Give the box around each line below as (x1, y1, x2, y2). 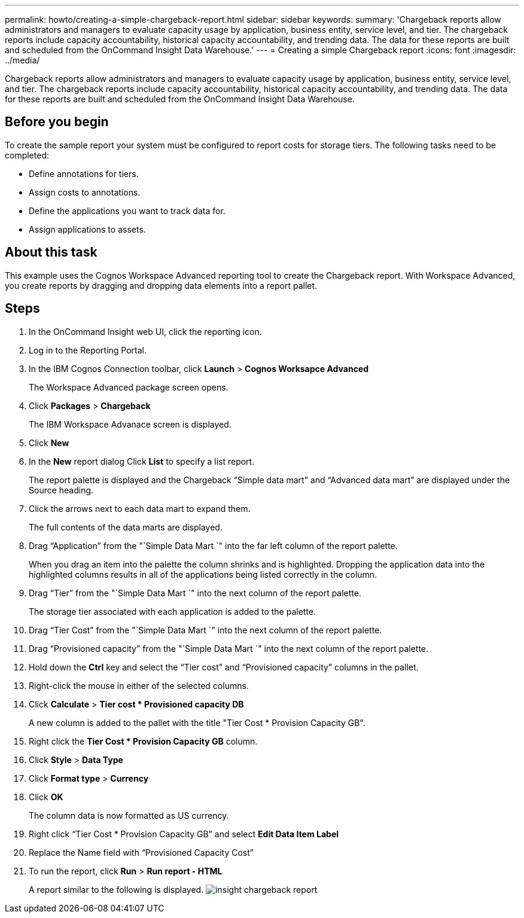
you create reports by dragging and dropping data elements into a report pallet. (5, 280, 318, 291)
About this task (5, 245, 98, 260)
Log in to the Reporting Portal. (29, 344, 147, 355)
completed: (5, 150, 49, 160)
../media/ (5, 55, 40, 65)
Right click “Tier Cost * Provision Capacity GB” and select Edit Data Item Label (29, 828, 339, 839)
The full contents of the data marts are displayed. (29, 521, 223, 532)
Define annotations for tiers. (29, 168, 139, 179)
